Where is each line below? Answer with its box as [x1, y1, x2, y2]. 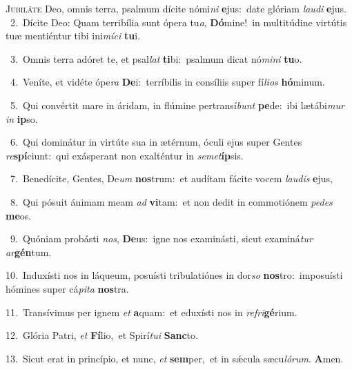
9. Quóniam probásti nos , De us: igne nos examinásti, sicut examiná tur [10, 231, 313, 246]
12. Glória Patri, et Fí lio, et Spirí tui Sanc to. [6, 328, 198, 342]
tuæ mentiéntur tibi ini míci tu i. [6, 28, 141, 43]
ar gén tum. [6, 244, 52, 259]
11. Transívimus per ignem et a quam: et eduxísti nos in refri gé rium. [6, 304, 297, 319]
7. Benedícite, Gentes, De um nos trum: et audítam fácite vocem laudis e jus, [10, 171, 333, 186]
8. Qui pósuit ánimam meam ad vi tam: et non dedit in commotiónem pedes [10, 194, 333, 208]
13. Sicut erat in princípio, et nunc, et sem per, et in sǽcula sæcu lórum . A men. [6, 351, 344, 365]
